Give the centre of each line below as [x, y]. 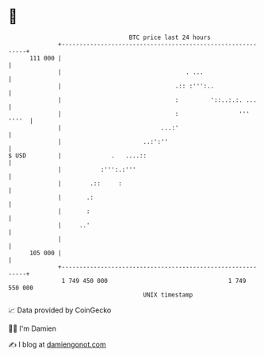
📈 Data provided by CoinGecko [60, 310]
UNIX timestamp [168, 295]
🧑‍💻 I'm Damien [33, 328]
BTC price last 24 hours [170, 37]
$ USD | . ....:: [78, 155]
